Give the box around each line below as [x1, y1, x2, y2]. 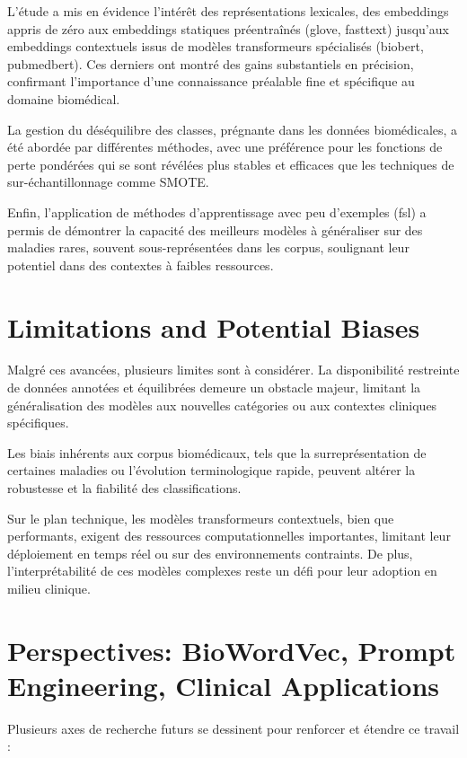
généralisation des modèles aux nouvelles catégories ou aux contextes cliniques [7, 395, 437, 414]
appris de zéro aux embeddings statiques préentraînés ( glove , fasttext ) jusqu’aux [7, 19, 449, 38]
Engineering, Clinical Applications [7, 666, 440, 703]
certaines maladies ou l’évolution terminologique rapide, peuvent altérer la [7, 461, 416, 480]
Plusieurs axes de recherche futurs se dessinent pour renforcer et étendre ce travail [7, 718, 460, 737]
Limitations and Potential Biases [7, 308, 420, 345]
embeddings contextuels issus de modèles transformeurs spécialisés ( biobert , [7, 37, 424, 56]
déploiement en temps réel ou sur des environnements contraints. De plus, [7, 543, 413, 562]
